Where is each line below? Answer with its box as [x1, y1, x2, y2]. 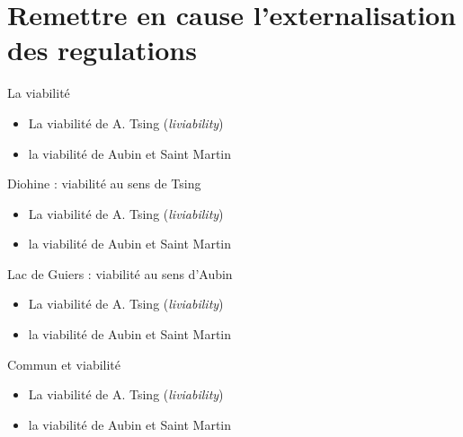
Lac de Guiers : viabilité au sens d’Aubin [7, 264, 233, 283]
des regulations [7, 31, 197, 68]
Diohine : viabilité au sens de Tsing [7, 174, 201, 193]
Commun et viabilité [7, 354, 120, 373]
